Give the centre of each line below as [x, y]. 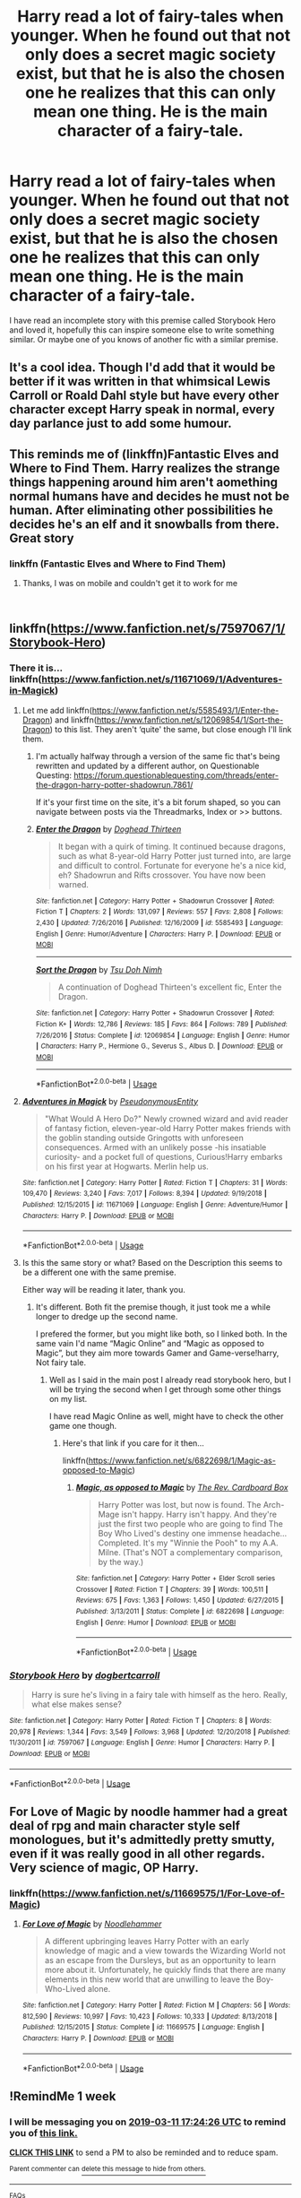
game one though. [83, 1425]
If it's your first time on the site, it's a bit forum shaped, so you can [158, 802]
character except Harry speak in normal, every [142, 410]
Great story [42, 538]
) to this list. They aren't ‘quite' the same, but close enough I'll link [171, 729]
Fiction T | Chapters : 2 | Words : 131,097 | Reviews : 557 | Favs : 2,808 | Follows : [159, 912]
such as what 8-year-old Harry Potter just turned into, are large [174, 856]
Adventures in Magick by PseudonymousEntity [110, 1101]
